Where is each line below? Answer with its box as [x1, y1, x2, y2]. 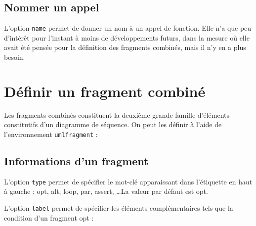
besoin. [4, 52, 25, 62]
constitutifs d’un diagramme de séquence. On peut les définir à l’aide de [4, 119, 222, 130]
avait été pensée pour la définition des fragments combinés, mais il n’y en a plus [4, 42, 246, 52]
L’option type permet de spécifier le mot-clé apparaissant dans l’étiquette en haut [4, 176, 253, 186]
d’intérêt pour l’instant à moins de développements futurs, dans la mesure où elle [4, 32, 250, 43]
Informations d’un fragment [4, 153, 149, 168]
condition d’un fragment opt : [4, 212, 94, 223]
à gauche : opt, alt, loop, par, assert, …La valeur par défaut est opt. [4, 186, 208, 196]
